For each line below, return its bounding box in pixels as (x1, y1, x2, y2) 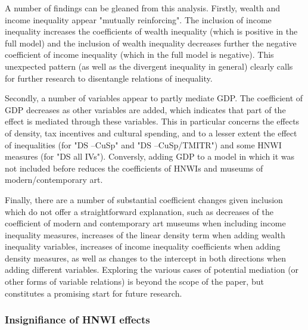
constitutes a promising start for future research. (5, 287, 182, 299)
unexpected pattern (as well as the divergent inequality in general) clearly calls (5, 60, 293, 72)
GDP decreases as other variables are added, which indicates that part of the (5, 103, 286, 116)
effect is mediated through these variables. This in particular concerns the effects (5, 115, 300, 127)
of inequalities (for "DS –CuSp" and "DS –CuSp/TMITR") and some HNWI (5, 138, 282, 151)
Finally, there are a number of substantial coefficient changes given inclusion (5, 193, 283, 206)
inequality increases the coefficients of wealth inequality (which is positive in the (5, 25, 298, 38)
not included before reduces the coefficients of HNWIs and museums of (5, 161, 263, 174)
